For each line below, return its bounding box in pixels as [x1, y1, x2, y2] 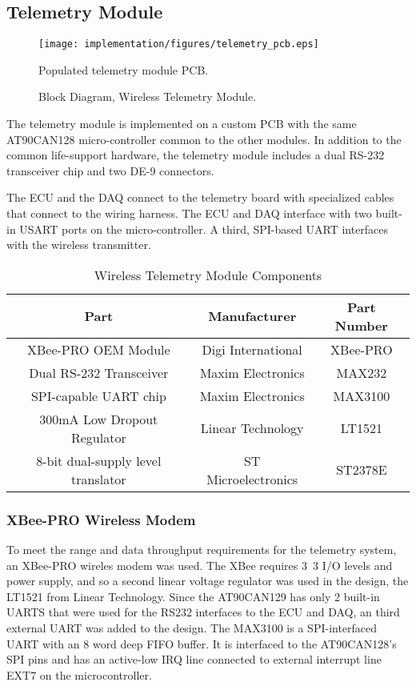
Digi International [202, 339, 302, 359]
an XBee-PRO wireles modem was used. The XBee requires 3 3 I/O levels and [6, 556, 393, 573]
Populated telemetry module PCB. [38, 61, 209, 78]
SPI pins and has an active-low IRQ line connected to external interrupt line [6, 651, 382, 668]
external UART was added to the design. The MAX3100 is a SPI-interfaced [6, 619, 378, 636]
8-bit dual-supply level [36, 451, 162, 470]
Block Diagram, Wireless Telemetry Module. [38, 88, 257, 105]
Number [334, 315, 388, 335]
